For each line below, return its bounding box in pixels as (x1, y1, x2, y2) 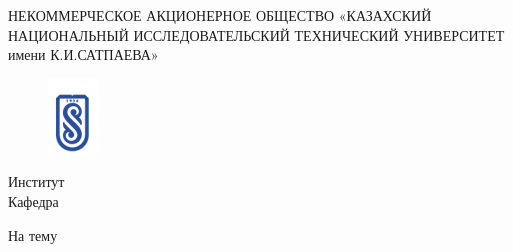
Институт (8, 171, 65, 192)
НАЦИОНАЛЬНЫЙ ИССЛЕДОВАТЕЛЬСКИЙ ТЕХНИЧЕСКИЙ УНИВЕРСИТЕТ (8, 24, 505, 45)
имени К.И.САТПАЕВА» (8, 44, 159, 65)
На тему (8, 224, 58, 245)
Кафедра (8, 190, 59, 211)
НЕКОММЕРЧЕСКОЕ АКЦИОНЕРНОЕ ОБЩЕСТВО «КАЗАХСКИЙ (8, 5, 432, 25)
